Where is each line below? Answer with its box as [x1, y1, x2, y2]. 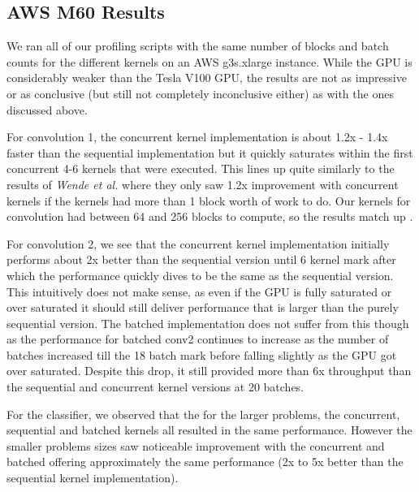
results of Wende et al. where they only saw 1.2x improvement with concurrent [6, 175, 399, 192]
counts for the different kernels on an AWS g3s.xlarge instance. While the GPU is [6, 53, 413, 70]
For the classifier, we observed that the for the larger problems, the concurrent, [6, 405, 400, 422]
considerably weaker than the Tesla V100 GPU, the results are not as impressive [6, 69, 407, 86]
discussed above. [6, 101, 88, 118]
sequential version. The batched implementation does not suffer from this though [6, 314, 409, 331]
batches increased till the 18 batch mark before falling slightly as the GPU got [6, 346, 397, 363]
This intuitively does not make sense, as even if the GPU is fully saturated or [6, 283, 392, 300]
